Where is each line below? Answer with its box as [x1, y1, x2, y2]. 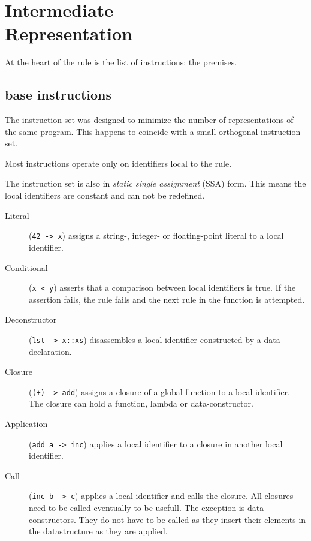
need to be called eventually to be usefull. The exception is [29, 501, 245, 514]
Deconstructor [5, 313, 57, 326]
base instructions [5, 85, 112, 104]
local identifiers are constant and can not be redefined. [5, 189, 205, 202]
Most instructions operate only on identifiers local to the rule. [5, 157, 232, 169]
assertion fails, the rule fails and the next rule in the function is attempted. [29, 293, 305, 305]
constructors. [29, 513, 76, 525]
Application [5, 417, 48, 430]
